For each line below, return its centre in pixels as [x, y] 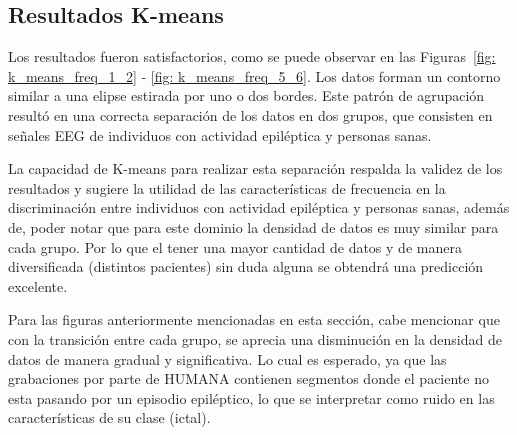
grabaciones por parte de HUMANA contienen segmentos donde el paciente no [248, 378]
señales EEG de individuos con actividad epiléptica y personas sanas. [220, 134]
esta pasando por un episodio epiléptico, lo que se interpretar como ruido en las [251, 397]
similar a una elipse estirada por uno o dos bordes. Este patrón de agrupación [246, 95]
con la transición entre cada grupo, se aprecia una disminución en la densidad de [255, 338]
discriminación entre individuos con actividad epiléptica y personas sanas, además [259, 207]
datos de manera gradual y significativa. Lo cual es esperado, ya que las [227, 358]
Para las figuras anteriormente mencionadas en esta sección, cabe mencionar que [254, 319]
